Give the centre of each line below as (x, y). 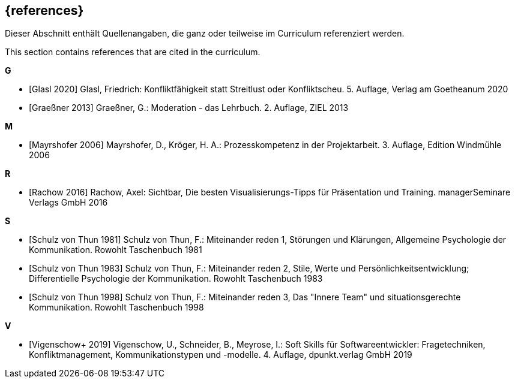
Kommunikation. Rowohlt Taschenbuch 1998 (116, 307)
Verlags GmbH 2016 (68, 203)
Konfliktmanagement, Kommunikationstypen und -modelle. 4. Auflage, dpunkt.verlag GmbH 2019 (221, 355)
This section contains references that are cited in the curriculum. (133, 52)
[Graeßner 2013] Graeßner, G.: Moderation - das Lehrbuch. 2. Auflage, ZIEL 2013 (189, 108)
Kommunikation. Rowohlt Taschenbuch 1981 (116, 250)
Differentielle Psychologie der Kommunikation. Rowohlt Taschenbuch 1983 (176, 279)
